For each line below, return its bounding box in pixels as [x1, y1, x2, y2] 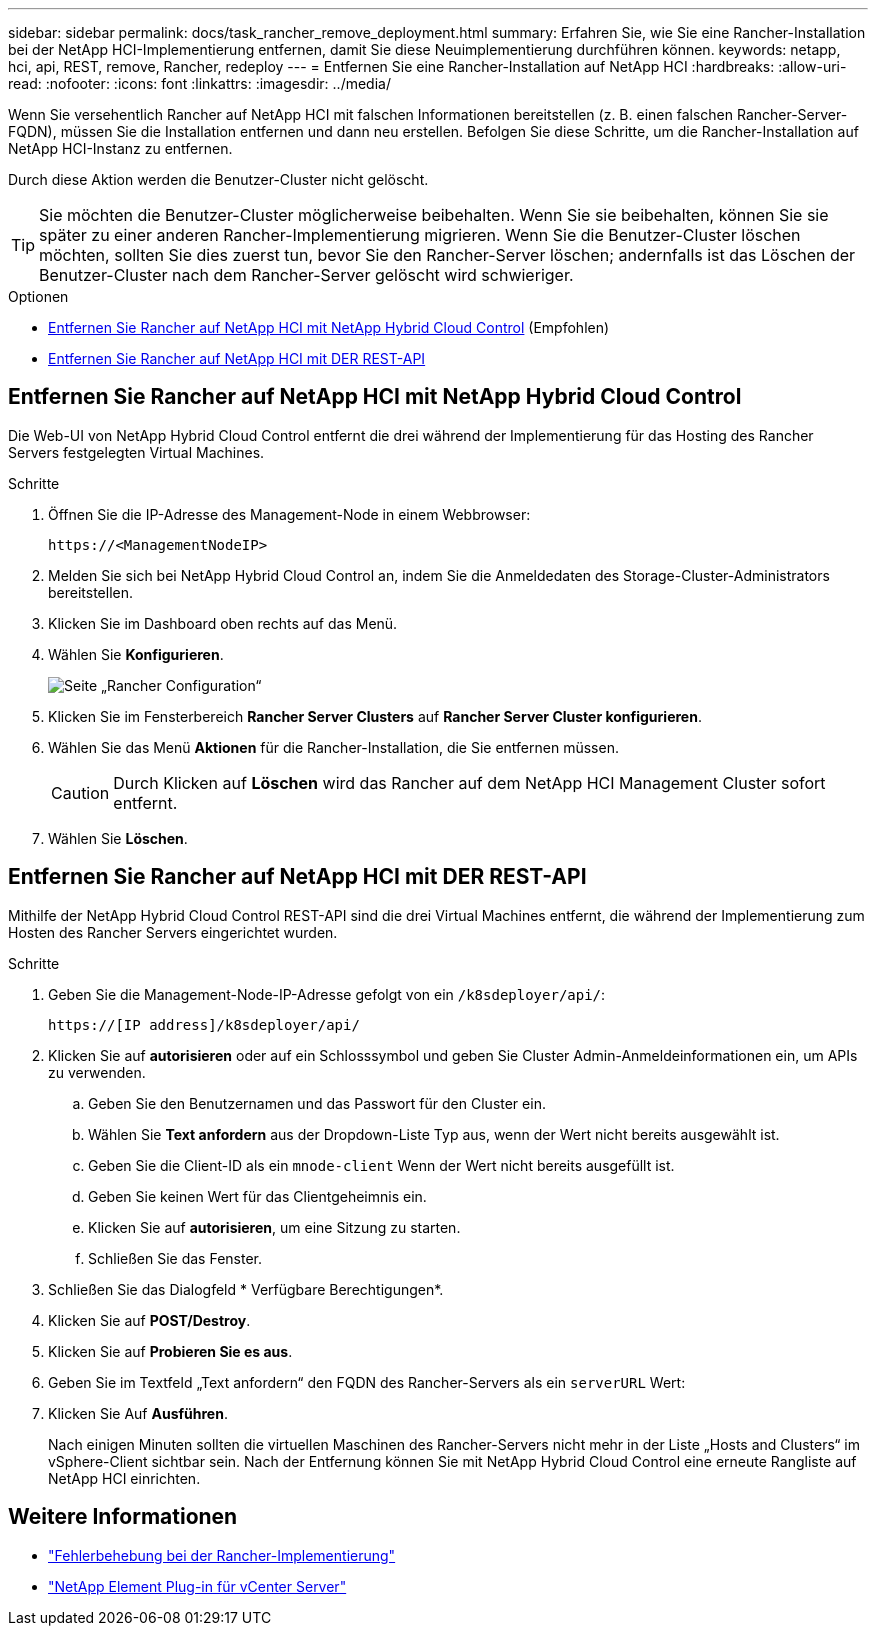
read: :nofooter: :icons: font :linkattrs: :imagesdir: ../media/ [8, 75, 391, 92]
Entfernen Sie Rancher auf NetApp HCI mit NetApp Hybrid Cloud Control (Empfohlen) [48, 319, 610, 336]
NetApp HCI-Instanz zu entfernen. [8, 140, 233, 157]
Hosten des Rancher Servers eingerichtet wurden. [8, 923, 338, 941]
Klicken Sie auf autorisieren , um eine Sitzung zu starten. [88, 1218, 461, 1236]
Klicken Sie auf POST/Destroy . [48, 1311, 251, 1329]
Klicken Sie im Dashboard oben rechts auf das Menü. [48, 614, 398, 632]
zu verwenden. [48, 1063, 146, 1081]
